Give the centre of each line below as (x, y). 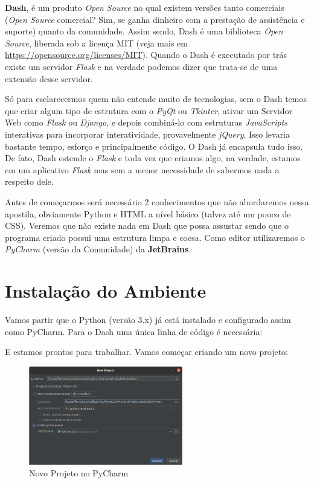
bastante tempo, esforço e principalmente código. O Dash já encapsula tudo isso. (154, 146)
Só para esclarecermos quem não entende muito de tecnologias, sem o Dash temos (156, 99)
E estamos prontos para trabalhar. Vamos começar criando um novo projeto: (146, 352)
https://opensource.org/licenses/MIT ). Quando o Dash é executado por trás (146, 55)
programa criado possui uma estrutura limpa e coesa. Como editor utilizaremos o (155, 237)
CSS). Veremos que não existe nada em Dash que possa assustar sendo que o (147, 226)
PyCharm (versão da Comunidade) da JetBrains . (98, 249)
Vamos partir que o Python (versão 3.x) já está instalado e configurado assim (148, 319)
